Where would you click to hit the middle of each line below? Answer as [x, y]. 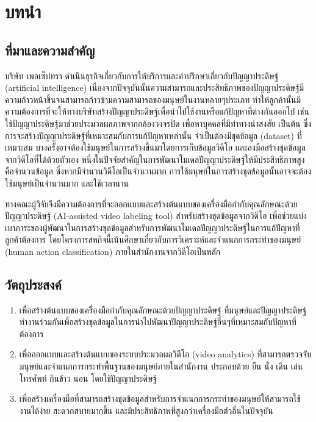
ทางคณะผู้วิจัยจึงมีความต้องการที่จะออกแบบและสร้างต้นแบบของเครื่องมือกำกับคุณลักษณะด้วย [151, 203]
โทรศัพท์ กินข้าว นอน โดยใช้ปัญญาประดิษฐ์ [88, 378]
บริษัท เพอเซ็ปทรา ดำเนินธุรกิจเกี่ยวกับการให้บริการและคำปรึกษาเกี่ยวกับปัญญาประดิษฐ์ [142, 75]
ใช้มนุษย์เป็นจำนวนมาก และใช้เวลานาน [67, 183]
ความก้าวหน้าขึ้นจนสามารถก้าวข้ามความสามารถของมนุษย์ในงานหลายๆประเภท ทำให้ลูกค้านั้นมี [153, 99]
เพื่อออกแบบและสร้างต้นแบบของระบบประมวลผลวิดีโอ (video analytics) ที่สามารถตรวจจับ [165, 354]
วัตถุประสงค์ [33, 284]
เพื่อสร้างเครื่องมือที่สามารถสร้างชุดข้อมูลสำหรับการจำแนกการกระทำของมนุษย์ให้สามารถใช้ [160, 399]
